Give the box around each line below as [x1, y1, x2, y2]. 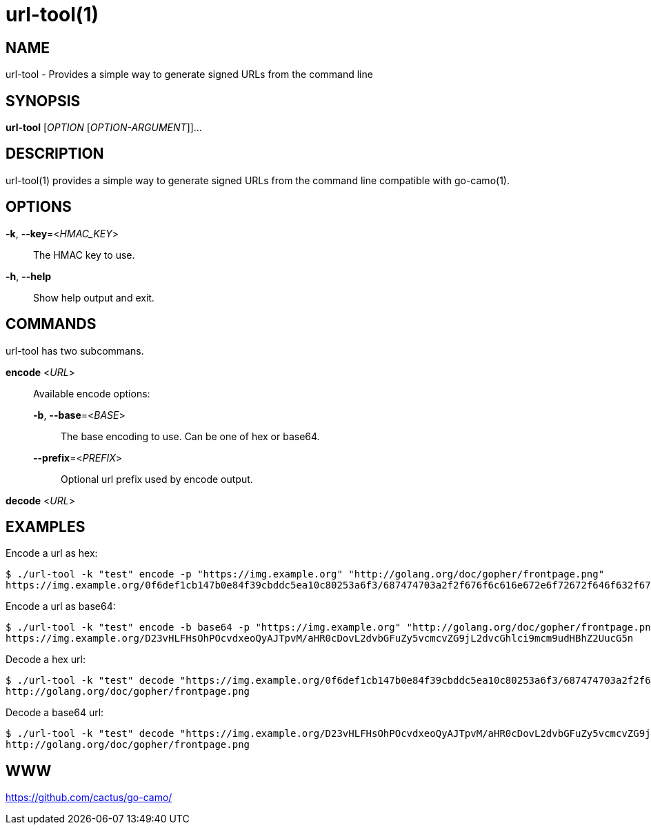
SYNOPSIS [6, 92, 81, 110]
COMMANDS [6, 315, 97, 333]
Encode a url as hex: [6, 547, 98, 560]
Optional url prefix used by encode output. [61, 473, 253, 485]
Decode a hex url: [6, 653, 86, 666]
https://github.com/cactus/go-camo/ [6, 791, 172, 804]
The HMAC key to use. [33, 248, 135, 261]
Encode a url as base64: [6, 600, 116, 613]
